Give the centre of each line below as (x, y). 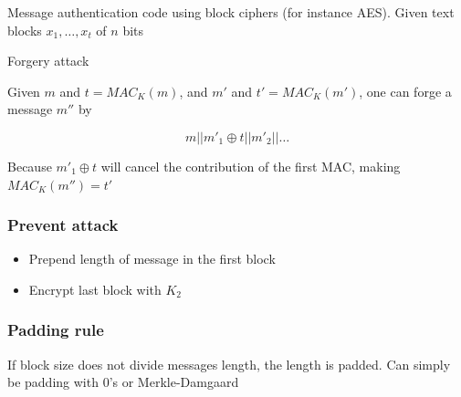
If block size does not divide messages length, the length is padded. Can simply (229, 364)
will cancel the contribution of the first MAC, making (251, 166)
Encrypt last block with (95, 289)
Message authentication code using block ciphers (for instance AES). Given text (231, 12)
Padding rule (56, 330)
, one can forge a (405, 91)
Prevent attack (63, 225)
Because (30, 166)
